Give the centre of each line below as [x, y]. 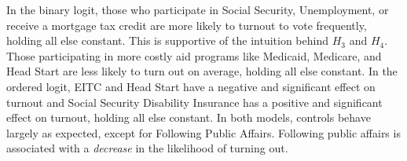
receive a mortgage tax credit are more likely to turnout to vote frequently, [187, 25]
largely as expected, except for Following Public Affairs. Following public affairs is [203, 132]
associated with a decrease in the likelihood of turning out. [147, 148]
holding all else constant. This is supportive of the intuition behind [167, 40]
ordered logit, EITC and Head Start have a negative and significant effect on [191, 86]
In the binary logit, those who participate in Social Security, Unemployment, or [198, 9]
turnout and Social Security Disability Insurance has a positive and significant [194, 102]
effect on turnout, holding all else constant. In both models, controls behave [189, 117]
